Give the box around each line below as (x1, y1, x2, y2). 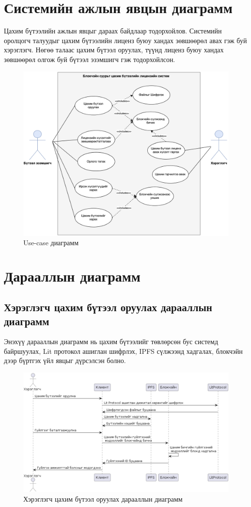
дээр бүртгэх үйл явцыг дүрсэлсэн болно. (4, 355, 126, 365)
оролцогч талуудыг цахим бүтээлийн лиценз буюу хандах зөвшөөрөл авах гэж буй (4, 35, 247, 45)
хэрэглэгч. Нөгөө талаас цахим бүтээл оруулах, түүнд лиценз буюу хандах (4, 45, 224, 55)
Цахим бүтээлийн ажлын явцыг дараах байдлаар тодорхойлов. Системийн (4, 26, 222, 36)
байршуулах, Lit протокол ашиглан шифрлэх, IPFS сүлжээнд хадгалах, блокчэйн (4, 346, 243, 356)
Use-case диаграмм (23, 238, 79, 248)
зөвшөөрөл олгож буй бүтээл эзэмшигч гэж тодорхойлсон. (4, 54, 175, 64)
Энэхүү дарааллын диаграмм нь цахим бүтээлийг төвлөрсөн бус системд (4, 336, 219, 347)
